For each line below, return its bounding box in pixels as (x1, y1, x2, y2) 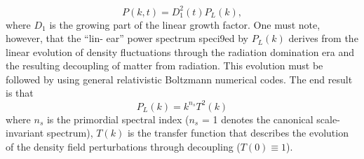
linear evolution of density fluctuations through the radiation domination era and (6, 44, 355, 59)
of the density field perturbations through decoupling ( (6, 139, 241, 153)
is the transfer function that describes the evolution (127, 125, 349, 140)
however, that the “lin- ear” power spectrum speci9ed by (6, 31, 248, 46)
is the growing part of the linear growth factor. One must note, (49, 17, 321, 32)
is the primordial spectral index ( (46, 111, 189, 126)
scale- (316, 111, 340, 126)
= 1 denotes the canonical (201, 111, 314, 126)
